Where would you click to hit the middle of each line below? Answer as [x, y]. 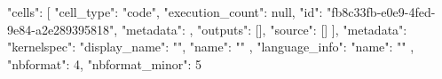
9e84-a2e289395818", [63, 29]
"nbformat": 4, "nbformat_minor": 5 [105, 63]
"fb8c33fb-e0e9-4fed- [381, 12]
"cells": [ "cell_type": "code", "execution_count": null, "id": [165, 12]
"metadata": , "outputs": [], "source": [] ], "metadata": [264, 29]
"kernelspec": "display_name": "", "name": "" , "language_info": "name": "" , [211, 47]
